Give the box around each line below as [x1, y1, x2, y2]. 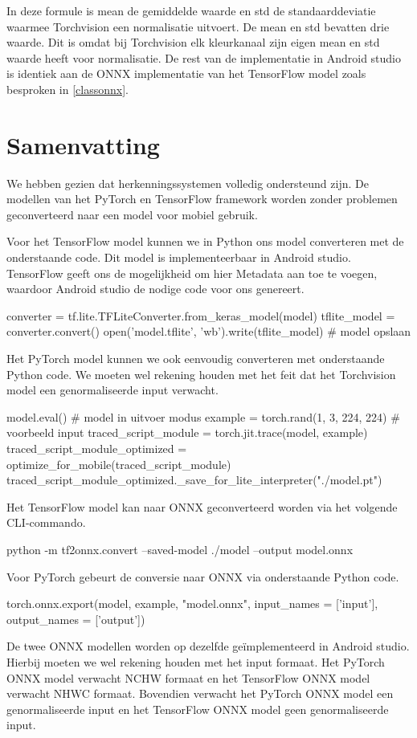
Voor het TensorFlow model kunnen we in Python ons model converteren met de [6, 233, 404, 250]
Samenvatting [6, 128, 160, 161]
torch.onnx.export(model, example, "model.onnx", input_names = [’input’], [6, 595, 378, 612]
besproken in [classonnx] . [6, 80, 129, 97]
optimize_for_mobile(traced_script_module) [6, 455, 231, 472]
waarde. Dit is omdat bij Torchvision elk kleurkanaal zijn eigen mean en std [6, 34, 380, 51]
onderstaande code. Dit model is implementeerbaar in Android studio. [6, 249, 351, 266]
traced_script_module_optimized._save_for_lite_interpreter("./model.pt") [6, 471, 382, 488]
